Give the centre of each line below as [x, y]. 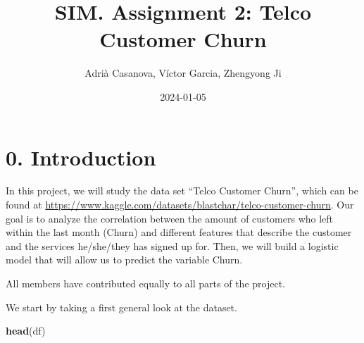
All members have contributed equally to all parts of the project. [145, 283]
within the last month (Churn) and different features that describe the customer [179, 232]
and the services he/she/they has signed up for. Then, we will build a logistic [172, 245]
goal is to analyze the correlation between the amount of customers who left [170, 218]
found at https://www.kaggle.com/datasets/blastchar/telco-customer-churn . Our [180, 205]
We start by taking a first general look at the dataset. [121, 307]
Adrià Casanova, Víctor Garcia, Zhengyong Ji [183, 73]
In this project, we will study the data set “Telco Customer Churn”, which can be [182, 191]
